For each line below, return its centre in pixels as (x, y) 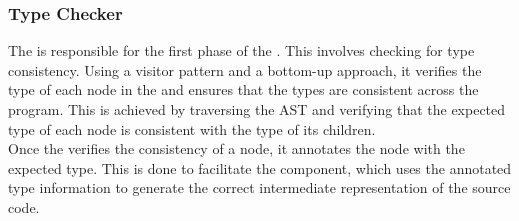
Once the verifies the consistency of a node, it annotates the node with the (236, 148)
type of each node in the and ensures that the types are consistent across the (243, 89)
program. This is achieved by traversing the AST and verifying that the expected (257, 109)
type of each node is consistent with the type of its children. (192, 128)
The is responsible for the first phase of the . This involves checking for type (241, 50)
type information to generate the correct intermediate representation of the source (259, 187)
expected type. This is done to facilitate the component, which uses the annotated (260, 167)
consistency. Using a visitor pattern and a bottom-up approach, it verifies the (245, 69)
